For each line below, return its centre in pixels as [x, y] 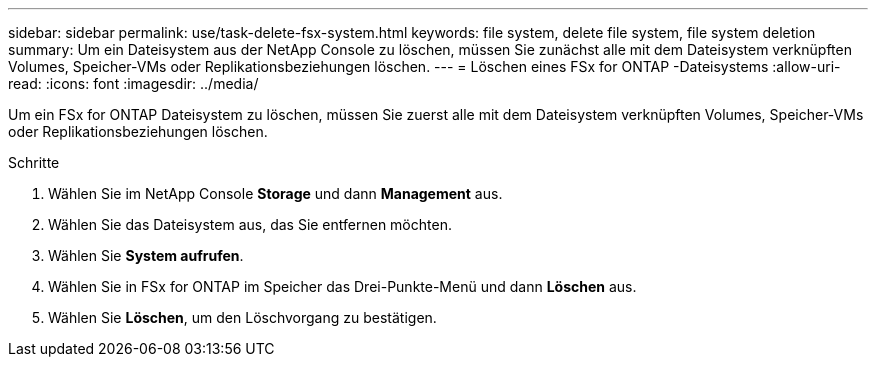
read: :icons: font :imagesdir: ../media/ [133, 83]
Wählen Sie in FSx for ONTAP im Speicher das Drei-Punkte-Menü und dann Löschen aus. [342, 286]
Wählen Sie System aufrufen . [146, 255]
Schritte [34, 162]
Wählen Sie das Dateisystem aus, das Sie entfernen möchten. [250, 224]
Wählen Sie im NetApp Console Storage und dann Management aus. [275, 193]
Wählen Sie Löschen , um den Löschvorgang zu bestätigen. [242, 317]
